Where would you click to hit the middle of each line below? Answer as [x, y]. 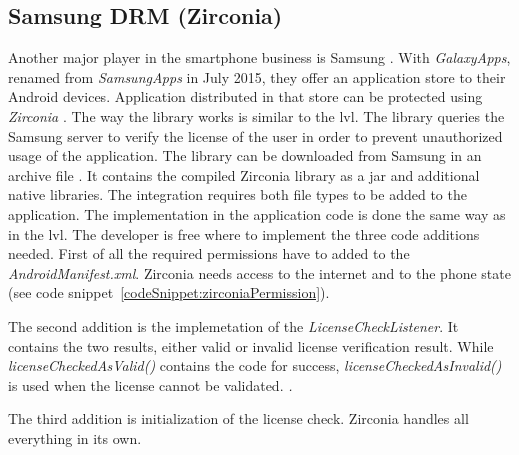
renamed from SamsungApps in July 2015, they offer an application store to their [257, 76]
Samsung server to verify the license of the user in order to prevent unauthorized [255, 135]
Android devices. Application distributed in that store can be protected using [245, 96]
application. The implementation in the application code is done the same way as [257, 213]
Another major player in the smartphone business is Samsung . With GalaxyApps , [259, 57]
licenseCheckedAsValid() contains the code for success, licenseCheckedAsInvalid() [255, 365]
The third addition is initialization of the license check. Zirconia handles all [238, 418]
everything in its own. [75, 437]
